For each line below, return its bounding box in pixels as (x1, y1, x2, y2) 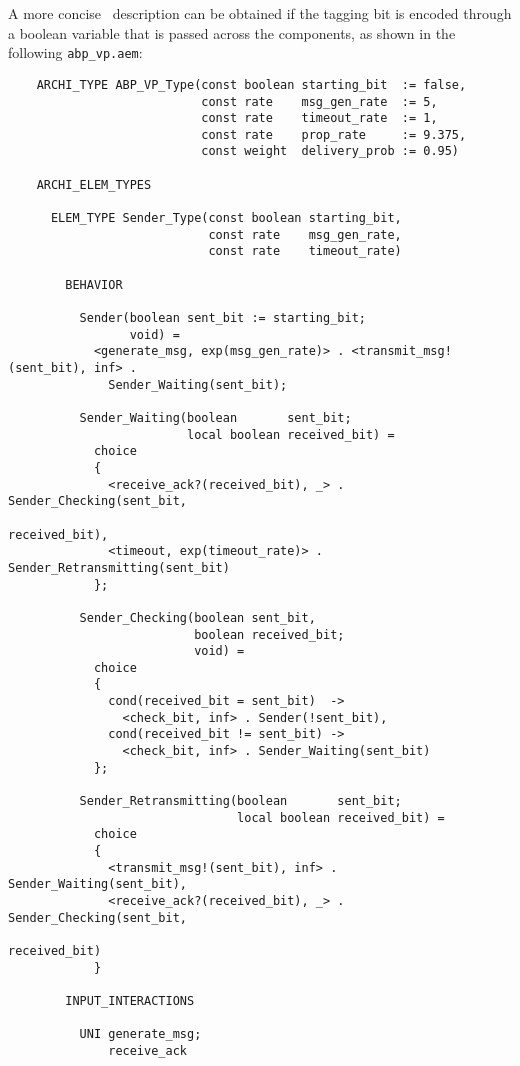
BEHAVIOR (65, 277, 123, 292)
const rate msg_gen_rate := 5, (201, 94, 438, 109)
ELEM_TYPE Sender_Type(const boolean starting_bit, (50, 211, 402, 226)
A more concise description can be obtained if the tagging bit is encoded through (8, 3, 512, 23)
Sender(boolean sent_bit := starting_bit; (79, 311, 366, 326)
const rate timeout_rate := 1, (201, 111, 438, 126)
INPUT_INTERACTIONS (65, 993, 195, 1008)
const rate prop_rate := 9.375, (201, 127, 467, 142)
